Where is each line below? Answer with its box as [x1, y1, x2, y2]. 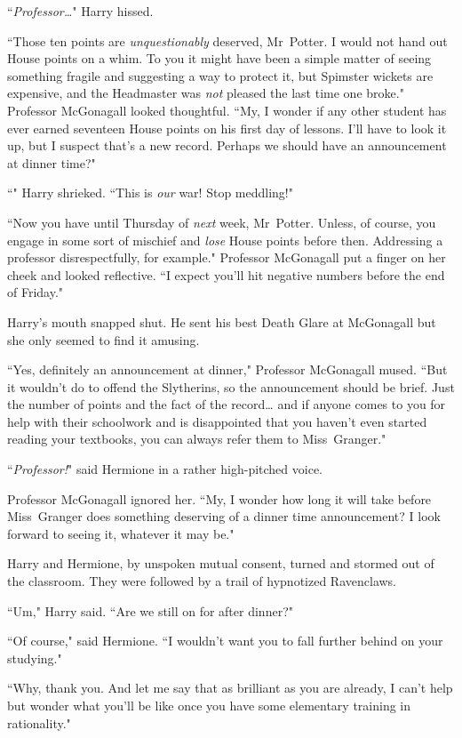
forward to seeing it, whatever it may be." [7, 524, 235, 542]
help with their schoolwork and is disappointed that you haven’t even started [7, 412, 427, 430]
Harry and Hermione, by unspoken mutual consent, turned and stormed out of [7, 554, 434, 573]
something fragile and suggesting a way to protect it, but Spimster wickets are [7, 66, 434, 84]
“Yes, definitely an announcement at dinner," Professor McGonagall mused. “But [7, 360, 448, 379]
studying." [7, 648, 62, 667]
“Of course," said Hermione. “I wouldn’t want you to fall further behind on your [7, 631, 443, 650]
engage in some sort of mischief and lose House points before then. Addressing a [7, 230, 443, 249]
